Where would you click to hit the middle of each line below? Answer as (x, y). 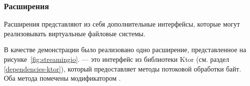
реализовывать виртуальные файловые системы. (75, 33)
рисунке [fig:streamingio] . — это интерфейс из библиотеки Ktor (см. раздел (117, 59)
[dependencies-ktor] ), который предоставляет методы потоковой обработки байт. (123, 68)
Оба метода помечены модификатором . (62, 78)
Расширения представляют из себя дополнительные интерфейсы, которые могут (122, 24)
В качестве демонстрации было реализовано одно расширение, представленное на (125, 50)
